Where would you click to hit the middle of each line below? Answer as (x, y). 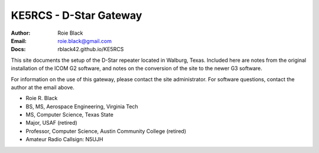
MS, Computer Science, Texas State (69, 115)
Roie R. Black (42, 98)
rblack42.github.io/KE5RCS (91, 49)
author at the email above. (43, 87)
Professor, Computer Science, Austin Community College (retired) (106, 131)
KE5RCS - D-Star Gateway (77, 15)
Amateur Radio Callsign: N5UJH (64, 139)
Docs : (18, 49)
